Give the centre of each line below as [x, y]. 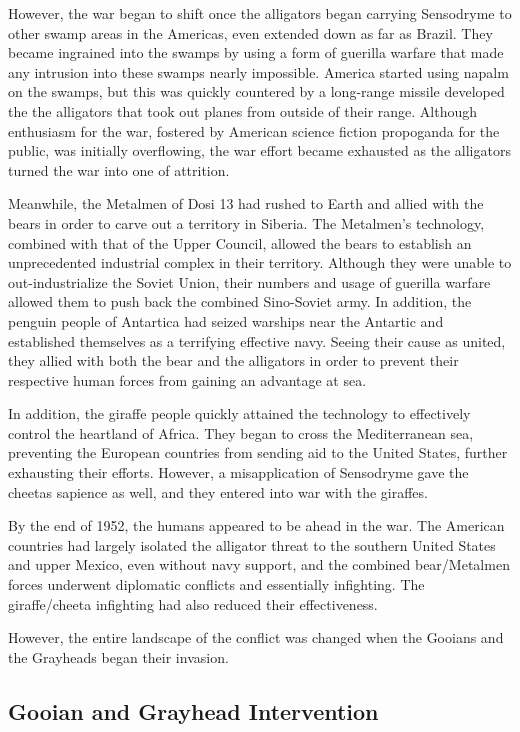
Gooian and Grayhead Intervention [193, 710]
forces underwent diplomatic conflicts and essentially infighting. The [216, 584]
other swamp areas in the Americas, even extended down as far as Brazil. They [250, 32]
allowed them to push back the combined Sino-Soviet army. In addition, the [240, 301]
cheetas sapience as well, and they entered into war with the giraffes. [218, 491]
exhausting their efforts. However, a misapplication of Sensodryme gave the [238, 472]
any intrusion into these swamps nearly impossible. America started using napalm [258, 71]
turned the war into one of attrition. [119, 169]
